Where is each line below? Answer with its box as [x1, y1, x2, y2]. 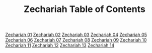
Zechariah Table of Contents [23, 3, 146, 15]
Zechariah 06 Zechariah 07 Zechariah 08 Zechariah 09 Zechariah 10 [5, 37, 147, 43]
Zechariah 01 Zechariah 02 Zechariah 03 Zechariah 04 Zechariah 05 [5, 31, 147, 38]
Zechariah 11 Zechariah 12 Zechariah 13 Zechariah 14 [5, 42, 115, 48]
